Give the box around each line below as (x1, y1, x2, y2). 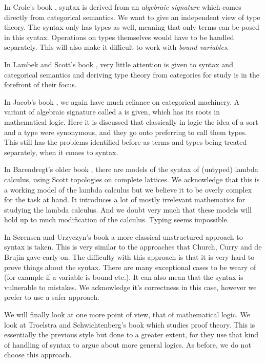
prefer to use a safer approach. (4, 292, 99, 302)
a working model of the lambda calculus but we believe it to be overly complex (4, 184, 252, 195)
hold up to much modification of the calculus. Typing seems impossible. (4, 214, 229, 225)
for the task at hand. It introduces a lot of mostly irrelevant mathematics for (4, 194, 245, 205)
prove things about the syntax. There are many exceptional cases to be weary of (4, 261, 256, 272)
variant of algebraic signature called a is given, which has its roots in (4, 106, 220, 117)
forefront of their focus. (4, 79, 77, 90)
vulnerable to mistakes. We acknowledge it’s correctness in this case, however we (4, 281, 257, 292)
